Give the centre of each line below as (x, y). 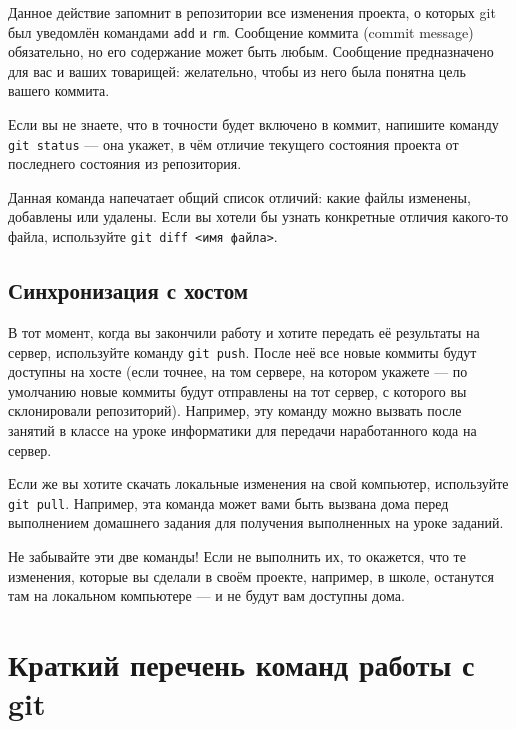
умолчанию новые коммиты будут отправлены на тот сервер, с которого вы (237, 390)
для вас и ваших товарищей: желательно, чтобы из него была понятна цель (237, 70)
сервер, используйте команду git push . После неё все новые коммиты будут (242, 351)
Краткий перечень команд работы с (241, 663)
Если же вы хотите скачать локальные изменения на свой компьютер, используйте (258, 483)
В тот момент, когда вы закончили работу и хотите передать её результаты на (244, 331)
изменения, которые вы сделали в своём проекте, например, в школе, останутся (251, 575)
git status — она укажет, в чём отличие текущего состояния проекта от (233, 143)
